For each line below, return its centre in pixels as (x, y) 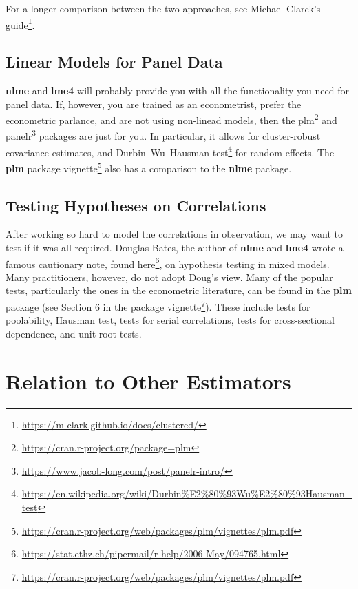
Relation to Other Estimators (148, 381)
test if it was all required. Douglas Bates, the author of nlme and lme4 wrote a (175, 248)
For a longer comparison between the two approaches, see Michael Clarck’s (163, 8)
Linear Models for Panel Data (114, 62)
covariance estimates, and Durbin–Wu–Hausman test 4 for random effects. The (170, 151)
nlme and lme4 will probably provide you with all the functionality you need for (177, 91)
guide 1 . (20, 23)
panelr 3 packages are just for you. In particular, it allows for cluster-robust (163, 135)
